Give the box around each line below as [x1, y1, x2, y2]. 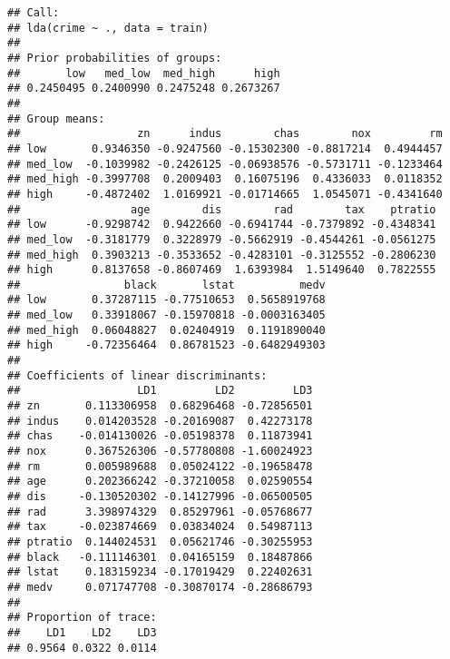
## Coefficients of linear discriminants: [7, 369, 268, 382]
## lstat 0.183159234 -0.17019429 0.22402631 [7, 566, 313, 579]
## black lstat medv [7, 278, 326, 291]
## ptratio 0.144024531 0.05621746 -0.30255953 [7, 535, 313, 548]
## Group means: [7, 112, 105, 125]
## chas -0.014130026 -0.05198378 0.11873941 [7, 429, 313, 443]
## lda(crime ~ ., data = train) [7, 21, 209, 34]
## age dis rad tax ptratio [7, 202, 436, 216]
